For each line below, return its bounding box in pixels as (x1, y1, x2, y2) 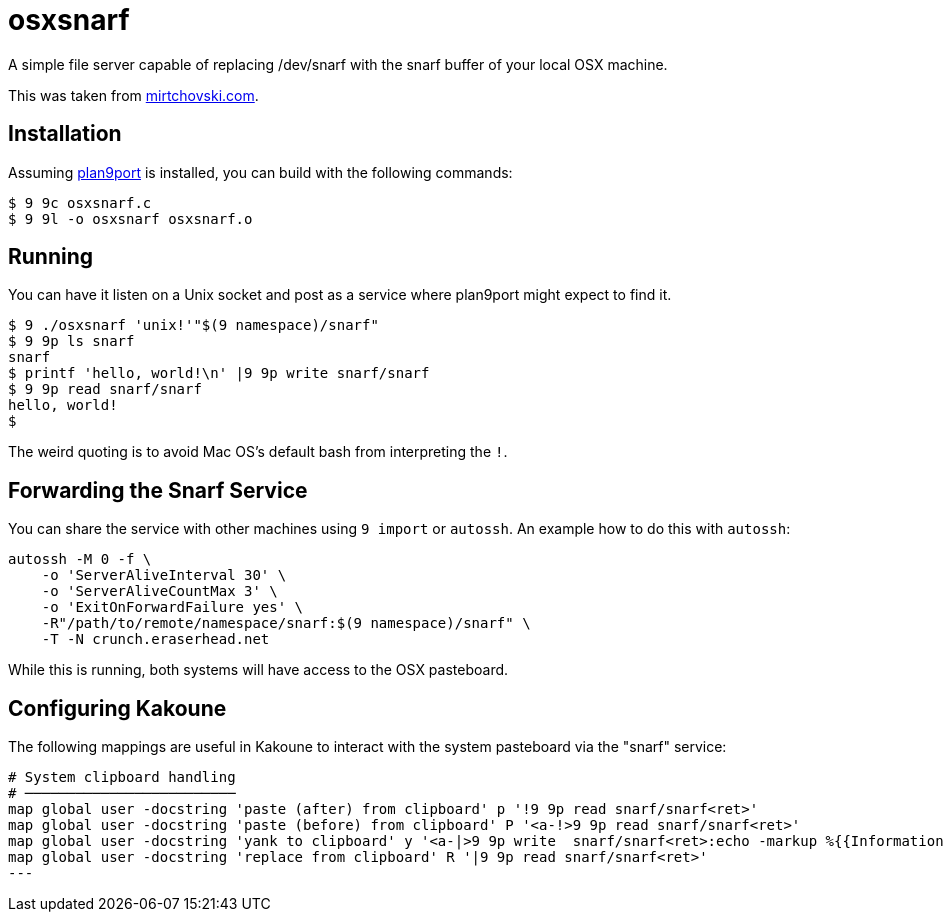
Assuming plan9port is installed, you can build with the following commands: (8, 163, 513, 181)
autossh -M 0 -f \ (8, 551, 152, 568)
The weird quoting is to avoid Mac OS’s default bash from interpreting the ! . (8, 443, 508, 461)
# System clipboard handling (8, 769, 236, 786)
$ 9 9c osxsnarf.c (8, 194, 152, 211)
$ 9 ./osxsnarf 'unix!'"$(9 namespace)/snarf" (8, 317, 379, 334)
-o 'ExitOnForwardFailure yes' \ (41, 599, 304, 616)
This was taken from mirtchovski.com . (8, 86, 259, 104)
